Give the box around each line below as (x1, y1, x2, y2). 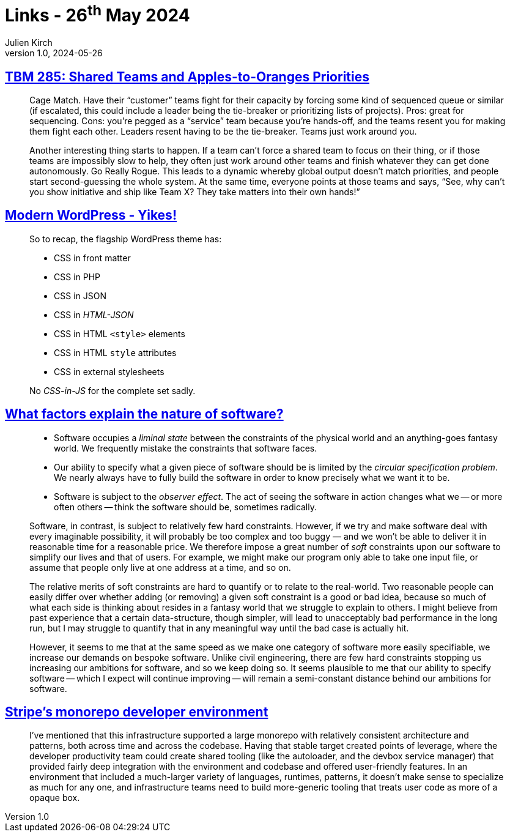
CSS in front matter (54, 252, 131, 263)
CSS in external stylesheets (54, 366, 164, 377)
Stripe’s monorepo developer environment (5, 704, 268, 720)
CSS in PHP (54, 271, 101, 282)
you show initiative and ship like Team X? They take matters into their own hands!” (29, 186, 360, 197)
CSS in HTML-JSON (54, 309, 134, 320)
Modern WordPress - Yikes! (5, 207, 177, 223)
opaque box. (29, 792, 80, 803)
